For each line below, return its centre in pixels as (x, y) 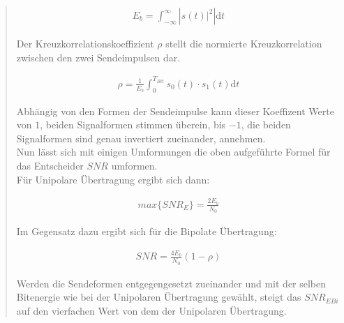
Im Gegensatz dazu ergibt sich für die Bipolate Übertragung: (147, 231)
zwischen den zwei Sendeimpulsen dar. (98, 57)
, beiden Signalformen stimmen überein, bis (133, 125)
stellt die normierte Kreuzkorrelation (244, 44)
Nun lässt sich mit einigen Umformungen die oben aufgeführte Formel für (173, 152)
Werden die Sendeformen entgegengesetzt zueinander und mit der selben (171, 283)
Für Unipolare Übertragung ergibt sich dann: (113, 179)
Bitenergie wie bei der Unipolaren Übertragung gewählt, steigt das (159, 297)
